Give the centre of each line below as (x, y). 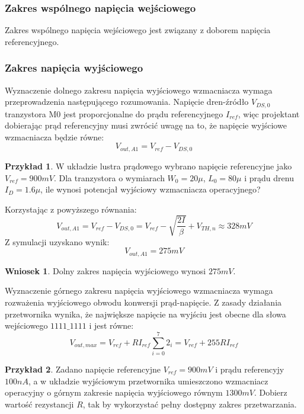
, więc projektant (269, 113)
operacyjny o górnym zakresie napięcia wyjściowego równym (114, 392)
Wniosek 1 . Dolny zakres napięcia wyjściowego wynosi (105, 270)
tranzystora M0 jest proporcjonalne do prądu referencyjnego (114, 113)
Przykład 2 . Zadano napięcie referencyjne (83, 369)
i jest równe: (111, 325)
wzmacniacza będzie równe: (55, 137)
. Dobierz (271, 392)
